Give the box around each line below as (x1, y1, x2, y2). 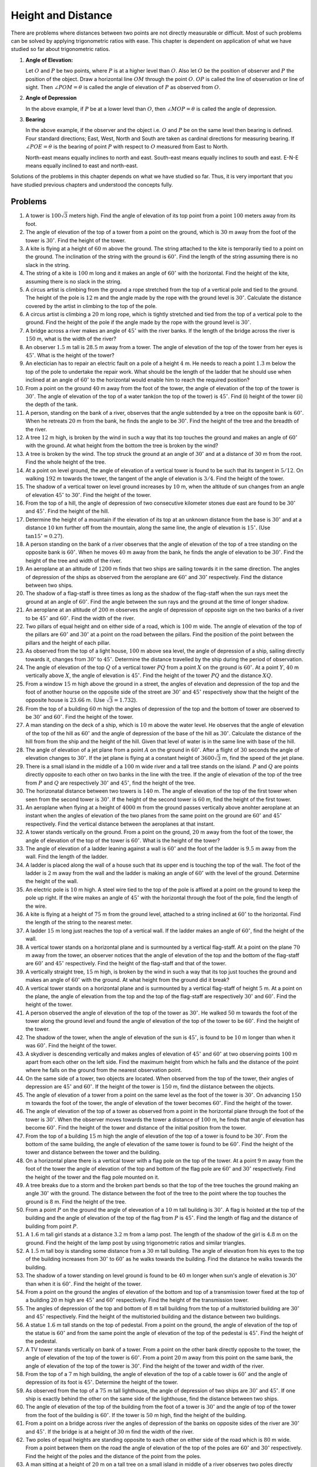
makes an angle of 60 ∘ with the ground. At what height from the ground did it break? (25, 976, 230, 983)
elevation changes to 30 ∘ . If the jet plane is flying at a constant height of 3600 (25, 754, 214, 761)
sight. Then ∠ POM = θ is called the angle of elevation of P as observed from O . (25, 83, 221, 90)
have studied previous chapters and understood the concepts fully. (11, 181, 173, 188)
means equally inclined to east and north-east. (25, 162, 139, 170)
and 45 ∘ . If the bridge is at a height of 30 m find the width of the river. (25, 1427, 194, 1435)
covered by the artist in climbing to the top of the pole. (25, 302, 157, 309)
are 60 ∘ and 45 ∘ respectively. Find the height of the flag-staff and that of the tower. (25, 959, 227, 967)
